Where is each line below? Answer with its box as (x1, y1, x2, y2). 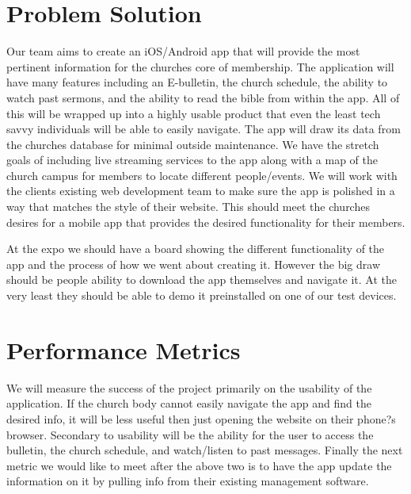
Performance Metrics (6, 333, 241, 366)
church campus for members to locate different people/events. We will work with (6, 167, 398, 183)
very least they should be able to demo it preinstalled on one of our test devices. (6, 287, 397, 304)
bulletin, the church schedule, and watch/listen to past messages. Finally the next (6, 442, 403, 458)
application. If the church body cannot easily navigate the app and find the (6, 395, 372, 412)
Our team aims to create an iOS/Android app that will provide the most (6, 43, 360, 59)
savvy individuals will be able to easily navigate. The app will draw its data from (6, 121, 401, 137)
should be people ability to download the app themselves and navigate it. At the (6, 271, 397, 288)
